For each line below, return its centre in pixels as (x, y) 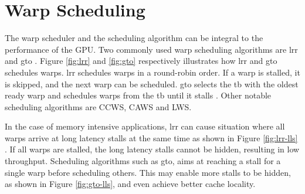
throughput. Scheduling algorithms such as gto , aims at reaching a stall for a (143, 161)
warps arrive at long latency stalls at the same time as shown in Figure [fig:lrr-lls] (151, 137)
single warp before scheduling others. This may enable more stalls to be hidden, (148, 172)
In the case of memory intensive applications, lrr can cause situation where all (145, 126)
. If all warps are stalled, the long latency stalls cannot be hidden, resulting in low (152, 149)
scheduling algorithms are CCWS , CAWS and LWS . (98, 106)
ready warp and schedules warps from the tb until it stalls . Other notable (138, 95)
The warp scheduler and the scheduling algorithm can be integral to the (134, 38)
